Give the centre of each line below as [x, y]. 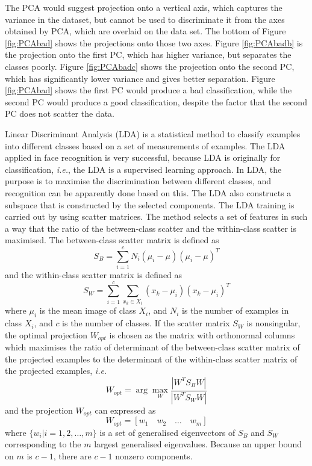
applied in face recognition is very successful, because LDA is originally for [143, 157]
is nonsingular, [273, 323]
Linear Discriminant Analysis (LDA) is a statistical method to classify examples [153, 133]
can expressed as [125, 410]
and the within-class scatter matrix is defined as [94, 275]
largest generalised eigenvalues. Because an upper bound [198, 444]
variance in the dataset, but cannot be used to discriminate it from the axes [145, 19]
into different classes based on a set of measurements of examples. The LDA [145, 145]
